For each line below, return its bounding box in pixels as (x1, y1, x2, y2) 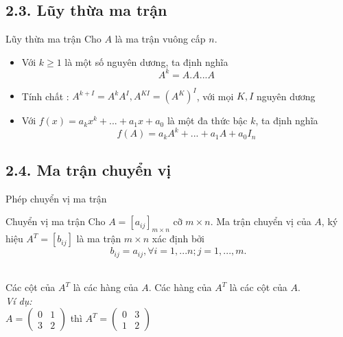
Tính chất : (21, 89, 69, 103)
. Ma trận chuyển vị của (210, 214, 311, 229)
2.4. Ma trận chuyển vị (5, 159, 171, 180)
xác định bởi (152, 231, 204, 246)
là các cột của (229, 280, 287, 294)
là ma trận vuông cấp (115, 32, 206, 46)
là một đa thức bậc (167, 113, 248, 128)
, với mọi (196, 89, 234, 103)
